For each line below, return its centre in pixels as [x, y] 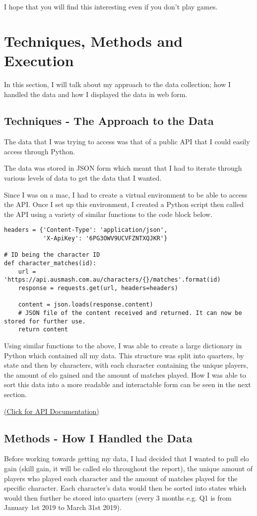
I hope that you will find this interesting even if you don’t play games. [111, 6]
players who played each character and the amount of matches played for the [121, 478]
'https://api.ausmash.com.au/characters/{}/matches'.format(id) [112, 280]
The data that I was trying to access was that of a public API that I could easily [127, 142]
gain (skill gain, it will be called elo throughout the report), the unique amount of [128, 468]
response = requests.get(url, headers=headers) [98, 288]
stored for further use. [45, 321]
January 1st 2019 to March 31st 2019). [63, 507]
